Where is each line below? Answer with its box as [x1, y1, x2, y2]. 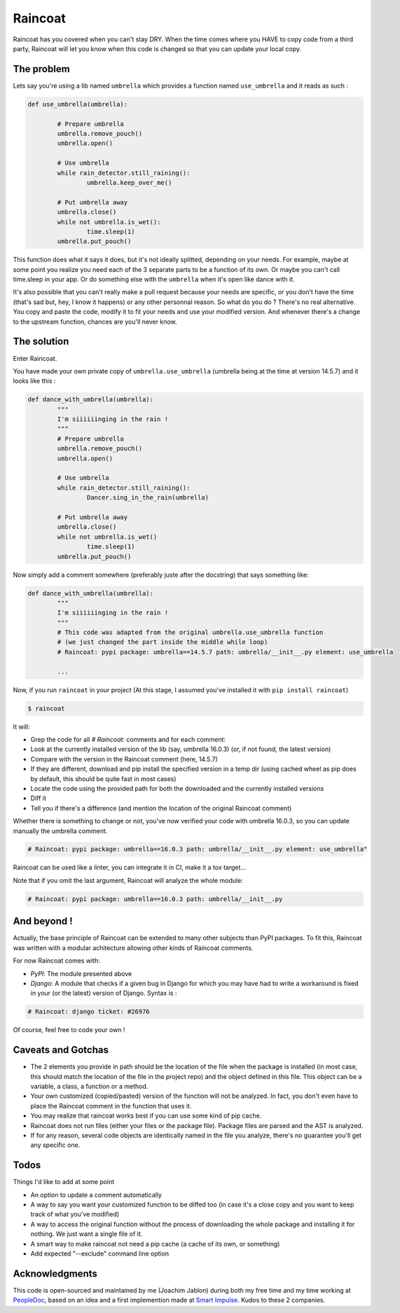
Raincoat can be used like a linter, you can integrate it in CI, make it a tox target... [13, 863, 247, 872]
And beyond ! [13, 915, 73, 928]
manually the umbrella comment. [13, 827, 108, 835]
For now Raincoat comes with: [13, 956, 101, 965]
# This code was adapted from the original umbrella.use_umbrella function [57, 628, 324, 637]
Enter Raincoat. [13, 354, 57, 362]
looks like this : [13, 377, 56, 385]
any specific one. [30, 1141, 81, 1149]
